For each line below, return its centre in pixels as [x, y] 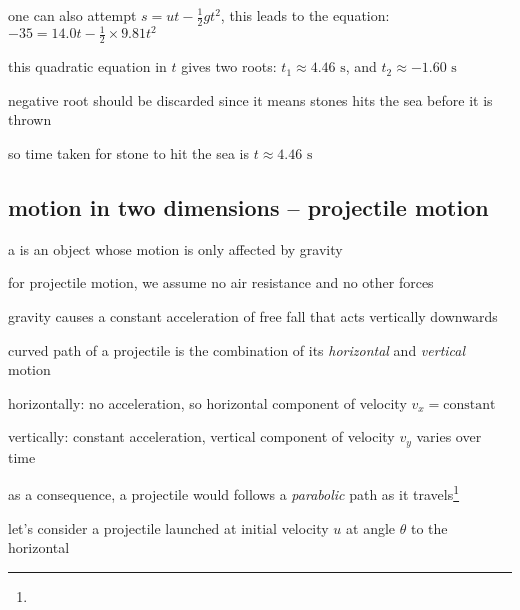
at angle [371, 527]
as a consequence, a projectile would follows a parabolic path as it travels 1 [234, 493]
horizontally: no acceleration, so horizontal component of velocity [207, 402]
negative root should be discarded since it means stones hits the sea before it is [250, 99]
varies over [449, 436]
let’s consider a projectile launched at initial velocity [168, 527]
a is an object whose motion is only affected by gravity [175, 248]
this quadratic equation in [87, 66]
